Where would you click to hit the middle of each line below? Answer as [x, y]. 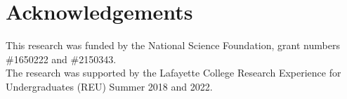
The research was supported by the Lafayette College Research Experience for [173, 73]
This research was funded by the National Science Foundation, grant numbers [173, 45]
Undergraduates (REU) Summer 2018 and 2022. [109, 86]
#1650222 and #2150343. [61, 59]
